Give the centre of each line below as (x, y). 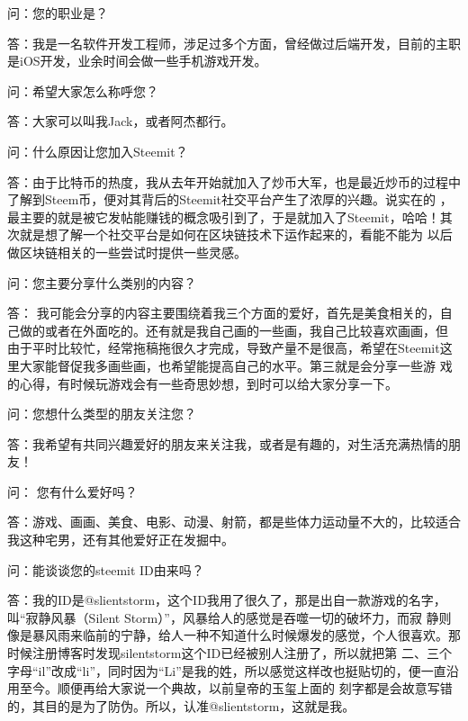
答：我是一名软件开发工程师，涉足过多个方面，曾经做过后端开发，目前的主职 (234, 43)
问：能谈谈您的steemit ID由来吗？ (106, 569)
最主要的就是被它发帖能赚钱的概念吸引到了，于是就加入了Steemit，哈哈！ (224, 216)
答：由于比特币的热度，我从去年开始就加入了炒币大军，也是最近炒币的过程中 (234, 181)
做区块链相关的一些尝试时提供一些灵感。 (127, 252)
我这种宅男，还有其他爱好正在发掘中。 (121, 540)
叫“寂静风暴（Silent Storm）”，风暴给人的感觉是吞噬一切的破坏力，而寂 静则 (229, 617)
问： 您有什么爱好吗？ (72, 491)
